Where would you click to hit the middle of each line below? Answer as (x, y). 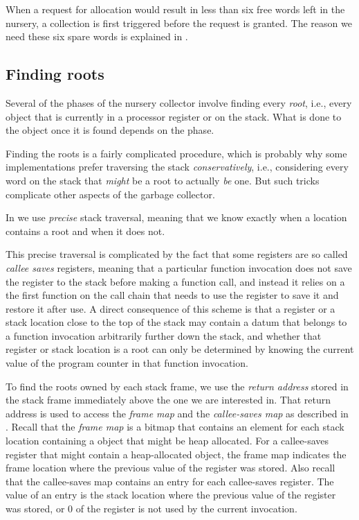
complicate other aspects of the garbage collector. (110, 194)
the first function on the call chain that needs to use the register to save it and (172, 295)
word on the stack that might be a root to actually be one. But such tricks (163, 180)
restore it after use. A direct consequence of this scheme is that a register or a (171, 308)
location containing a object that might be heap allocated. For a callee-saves (167, 441)
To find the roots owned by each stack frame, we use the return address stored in (177, 386)
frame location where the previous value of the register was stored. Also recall (171, 468)
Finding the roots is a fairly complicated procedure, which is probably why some (176, 153)
